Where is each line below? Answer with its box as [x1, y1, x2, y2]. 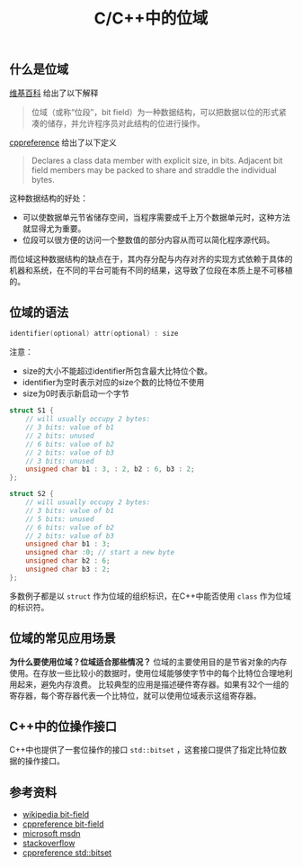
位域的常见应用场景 [9, 631, 116, 646]
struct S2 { [9, 490, 54, 499]
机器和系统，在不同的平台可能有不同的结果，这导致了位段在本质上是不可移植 [9, 265, 293, 275]
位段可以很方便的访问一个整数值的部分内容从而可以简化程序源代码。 [22, 234, 275, 245]
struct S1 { [9, 406, 54, 415]
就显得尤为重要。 [22, 222, 86, 234]
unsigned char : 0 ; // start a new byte [25, 548, 175, 557]
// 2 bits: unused [25, 431, 94, 440]
